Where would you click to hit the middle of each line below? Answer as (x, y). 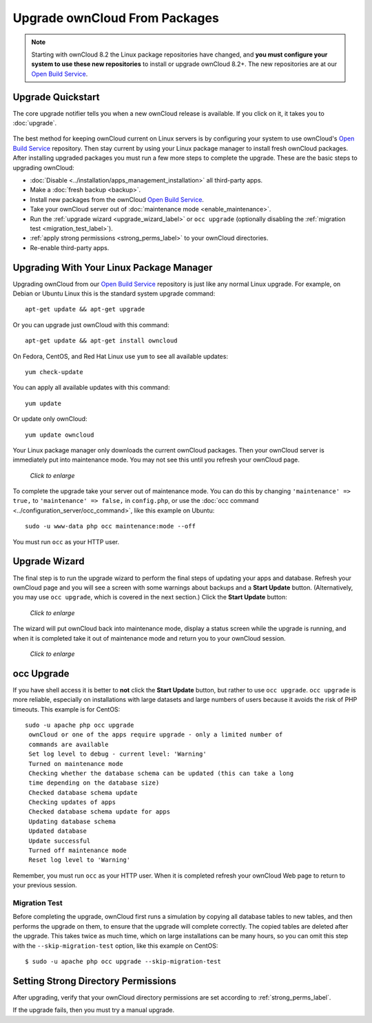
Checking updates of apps (72, 802)
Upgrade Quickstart (56, 97)
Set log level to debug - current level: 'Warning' (117, 754)
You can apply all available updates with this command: (91, 387)
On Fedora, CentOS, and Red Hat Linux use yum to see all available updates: (121, 356)
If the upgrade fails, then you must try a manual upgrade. (94, 1010)
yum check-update (54, 372)
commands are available (69, 744)
